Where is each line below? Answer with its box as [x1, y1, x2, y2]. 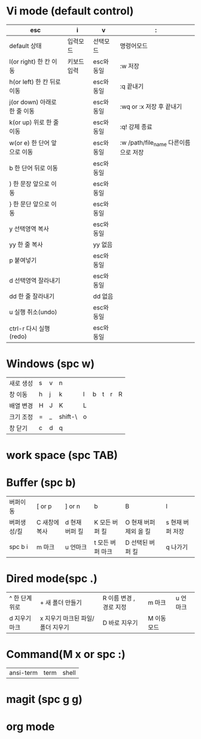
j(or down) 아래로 [9, 98, 57, 106]
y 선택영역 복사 [9, 225, 49, 233]
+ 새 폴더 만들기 [39, 599, 82, 607]
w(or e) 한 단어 [9, 139, 50, 148]
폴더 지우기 [39, 623, 70, 632]
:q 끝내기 [120, 82, 144, 91]
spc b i [9, 543, 28, 551]
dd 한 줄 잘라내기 [9, 292, 55, 301]
